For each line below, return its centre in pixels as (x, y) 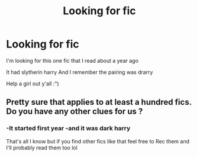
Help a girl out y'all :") (33, 84)
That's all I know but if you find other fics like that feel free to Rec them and (98, 141)
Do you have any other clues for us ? (75, 112)
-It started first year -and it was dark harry (68, 129)
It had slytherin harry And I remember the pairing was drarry (80, 72)
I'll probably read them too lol (42, 148)
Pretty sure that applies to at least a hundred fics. (99, 102)
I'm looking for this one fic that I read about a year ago (72, 60)
